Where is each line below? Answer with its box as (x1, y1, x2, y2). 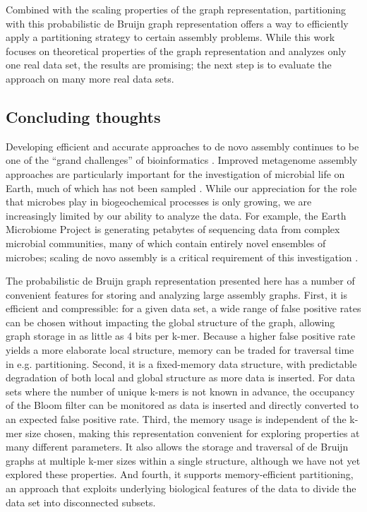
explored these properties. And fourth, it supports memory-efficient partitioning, (6, 467, 354, 482)
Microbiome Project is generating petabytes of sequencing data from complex (6, 222, 340, 237)
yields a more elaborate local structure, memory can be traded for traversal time (6, 343, 354, 357)
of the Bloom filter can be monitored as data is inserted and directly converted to (6, 398, 359, 412)
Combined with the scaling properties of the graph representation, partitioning (6, 2, 346, 16)
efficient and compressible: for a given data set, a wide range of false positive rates (6, 301, 361, 316)
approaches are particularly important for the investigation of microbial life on (6, 166, 345, 181)
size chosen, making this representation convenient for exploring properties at (25, 425, 360, 440)
